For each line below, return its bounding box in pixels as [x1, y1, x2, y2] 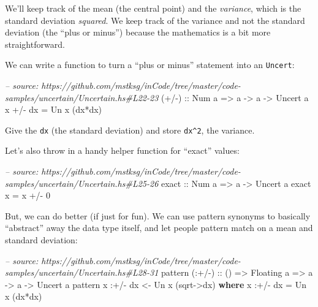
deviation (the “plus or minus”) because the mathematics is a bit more [5, 26, 271, 39]
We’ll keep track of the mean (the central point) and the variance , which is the [5, 2, 301, 14]
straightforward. [5, 37, 65, 50]
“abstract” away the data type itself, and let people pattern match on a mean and [5, 221, 313, 234]
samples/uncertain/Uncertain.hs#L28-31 [5, 266, 159, 279]
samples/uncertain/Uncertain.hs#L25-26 [5, 176, 159, 189]
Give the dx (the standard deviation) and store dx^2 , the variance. [5, 123, 255, 136]
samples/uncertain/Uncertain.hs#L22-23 [5, 91, 159, 104]
